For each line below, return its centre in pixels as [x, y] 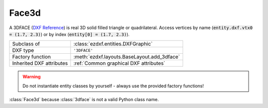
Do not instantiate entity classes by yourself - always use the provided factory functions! [113, 86]
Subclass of [26, 44]
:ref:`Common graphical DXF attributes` [119, 63]
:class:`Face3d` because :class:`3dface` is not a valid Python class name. [84, 100]
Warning [32, 77]
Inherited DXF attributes [40, 63]
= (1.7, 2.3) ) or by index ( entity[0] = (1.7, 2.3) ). [69, 34]
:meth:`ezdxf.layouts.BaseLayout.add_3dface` [127, 57]
